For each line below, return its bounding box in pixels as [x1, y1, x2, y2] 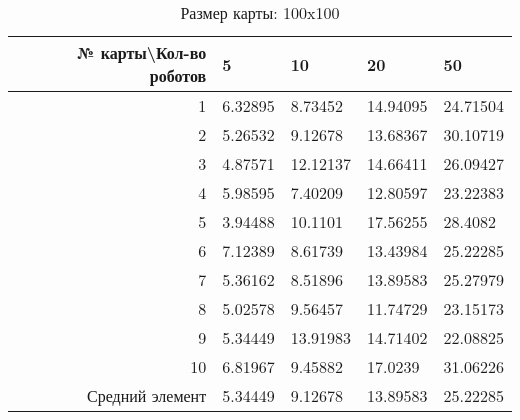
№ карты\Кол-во [76, 41, 207, 64]
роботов [149, 64, 207, 87]
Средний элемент [87, 384, 207, 407]
